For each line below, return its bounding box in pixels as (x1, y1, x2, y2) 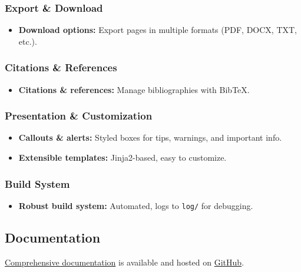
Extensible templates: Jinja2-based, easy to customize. (18, 151, 227, 164)
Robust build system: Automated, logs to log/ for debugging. (18, 199, 253, 211)
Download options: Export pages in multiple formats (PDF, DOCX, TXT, (18, 24, 297, 36)
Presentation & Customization (5, 108, 153, 123)
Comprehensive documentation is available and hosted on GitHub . (5, 256, 244, 268)
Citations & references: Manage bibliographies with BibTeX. (18, 83, 250, 95)
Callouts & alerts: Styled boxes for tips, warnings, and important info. (18, 131, 282, 144)
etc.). (18, 35, 37, 47)
